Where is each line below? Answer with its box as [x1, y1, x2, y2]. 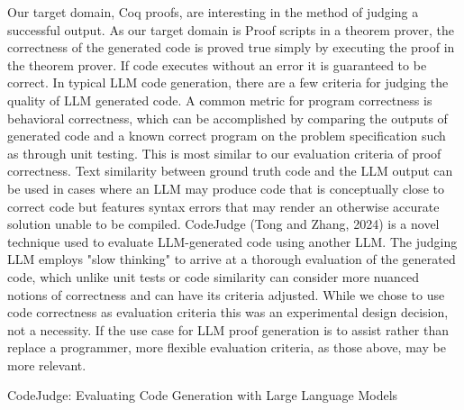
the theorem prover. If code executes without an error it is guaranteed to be [7, 55, 427, 74]
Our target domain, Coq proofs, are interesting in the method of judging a [7, 3, 419, 21]
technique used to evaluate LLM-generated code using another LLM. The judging [7, 232, 458, 251]
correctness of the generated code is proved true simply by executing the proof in [7, 38, 455, 57]
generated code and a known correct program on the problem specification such [7, 126, 446, 145]
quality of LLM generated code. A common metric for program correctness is [7, 90, 432, 109]
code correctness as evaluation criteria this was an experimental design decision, [7, 303, 449, 322]
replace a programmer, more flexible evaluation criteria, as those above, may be [7, 338, 446, 357]
